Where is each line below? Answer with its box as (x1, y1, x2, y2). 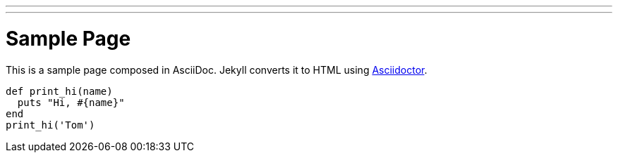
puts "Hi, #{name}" (17, 96, 125, 108)
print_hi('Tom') (6, 119, 95, 131)
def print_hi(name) (6, 85, 113, 97)
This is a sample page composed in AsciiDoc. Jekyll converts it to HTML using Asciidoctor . (6, 63, 428, 76)
